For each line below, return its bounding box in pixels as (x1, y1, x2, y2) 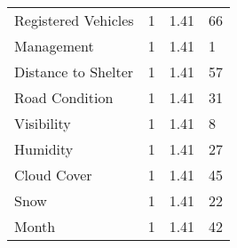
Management (14, 36, 94, 56)
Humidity (14, 139, 74, 159)
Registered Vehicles (14, 10, 134, 30)
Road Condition (14, 87, 114, 108)
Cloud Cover (14, 164, 92, 185)
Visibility (14, 113, 71, 133)
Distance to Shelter (14, 61, 134, 82)
